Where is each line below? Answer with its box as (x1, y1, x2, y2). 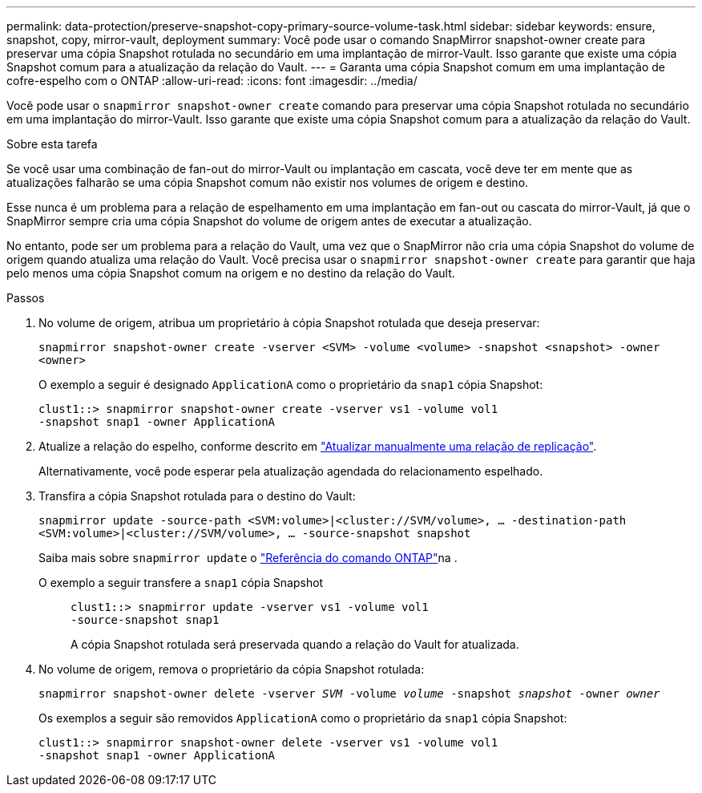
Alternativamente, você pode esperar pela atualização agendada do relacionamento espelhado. (38, 464, 543, 478)
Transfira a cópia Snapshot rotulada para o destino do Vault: (38, 489, 356, 503)
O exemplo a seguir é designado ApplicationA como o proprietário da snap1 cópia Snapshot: (38, 378, 543, 391)
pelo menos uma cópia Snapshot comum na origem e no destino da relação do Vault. (6, 266, 455, 280)
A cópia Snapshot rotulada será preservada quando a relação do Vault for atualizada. (71, 637, 519, 651)
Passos (6, 291, 45, 305)
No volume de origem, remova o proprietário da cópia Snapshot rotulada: (38, 662, 425, 676)
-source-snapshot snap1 (71, 613, 220, 626)
